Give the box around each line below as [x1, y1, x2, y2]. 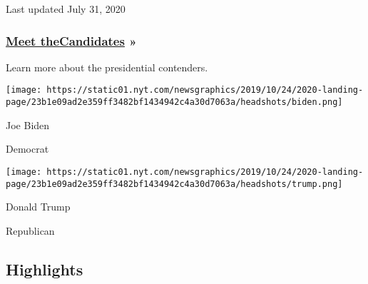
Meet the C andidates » [6, 31, 137, 49]
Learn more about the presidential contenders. [6, 59, 208, 74]
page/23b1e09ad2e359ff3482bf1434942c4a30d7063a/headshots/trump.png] [6, 178, 343, 189]
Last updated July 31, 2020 [6, 1, 126, 16]
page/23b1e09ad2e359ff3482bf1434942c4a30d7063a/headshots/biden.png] [6, 97, 343, 108]
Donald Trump [6, 199, 71, 214]
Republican [6, 223, 55, 238]
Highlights [6, 258, 83, 280]
